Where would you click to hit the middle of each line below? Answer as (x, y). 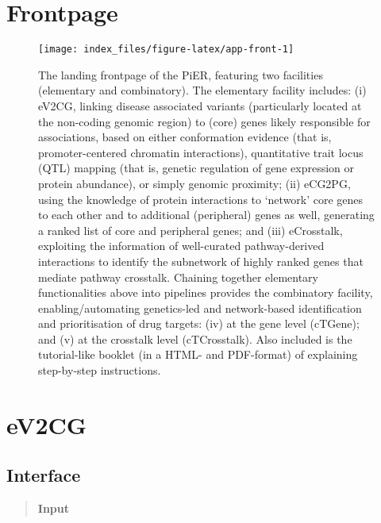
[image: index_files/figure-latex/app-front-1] (166, 50)
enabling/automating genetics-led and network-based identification (200, 308)
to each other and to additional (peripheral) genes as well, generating (206, 215)
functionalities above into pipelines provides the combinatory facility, (206, 292)
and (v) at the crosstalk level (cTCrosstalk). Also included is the (195, 338)
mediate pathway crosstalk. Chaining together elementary (178, 277)
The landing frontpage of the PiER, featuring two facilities (181, 74)
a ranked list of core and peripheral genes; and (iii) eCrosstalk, (190, 230)
